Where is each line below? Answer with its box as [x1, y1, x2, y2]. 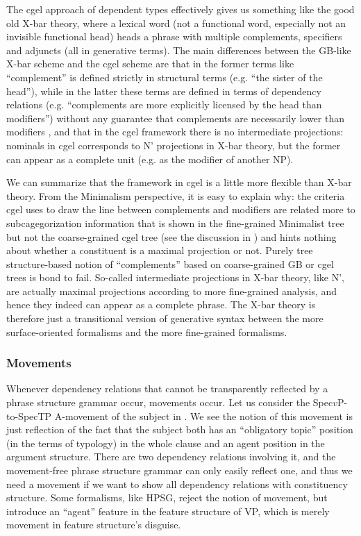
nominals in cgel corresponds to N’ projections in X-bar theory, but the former [6, 137, 341, 152]
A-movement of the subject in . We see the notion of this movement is [54, 408, 353, 423]
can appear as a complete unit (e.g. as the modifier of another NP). [6, 151, 294, 166]
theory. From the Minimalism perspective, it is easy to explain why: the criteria [6, 188, 345, 203]
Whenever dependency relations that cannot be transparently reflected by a [6, 381, 328, 396]
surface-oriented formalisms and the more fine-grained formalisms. [6, 324, 287, 339]
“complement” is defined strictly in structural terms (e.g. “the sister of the [6, 69, 323, 84]
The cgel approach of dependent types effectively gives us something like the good [6, 2, 355, 16]
